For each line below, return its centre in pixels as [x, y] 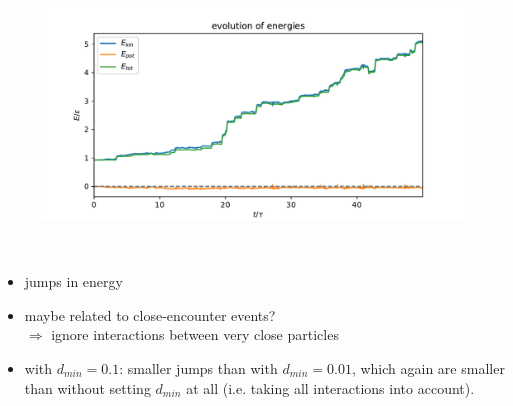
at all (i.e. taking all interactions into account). [330, 387]
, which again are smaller [428, 367]
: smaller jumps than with [198, 367]
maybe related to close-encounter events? [150, 314]
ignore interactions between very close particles [195, 334]
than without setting [87, 387]
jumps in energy [73, 281]
